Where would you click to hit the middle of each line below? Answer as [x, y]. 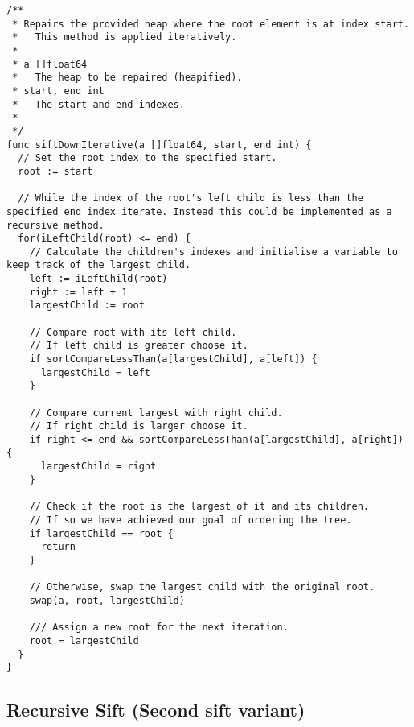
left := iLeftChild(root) [98, 279]
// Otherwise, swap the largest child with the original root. [202, 587]
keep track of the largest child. [99, 265]
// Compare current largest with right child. [156, 413]
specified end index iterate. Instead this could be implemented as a [199, 211]
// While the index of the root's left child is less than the [191, 198]
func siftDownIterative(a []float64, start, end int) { [159, 145]
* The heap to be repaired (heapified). [127, 78]
